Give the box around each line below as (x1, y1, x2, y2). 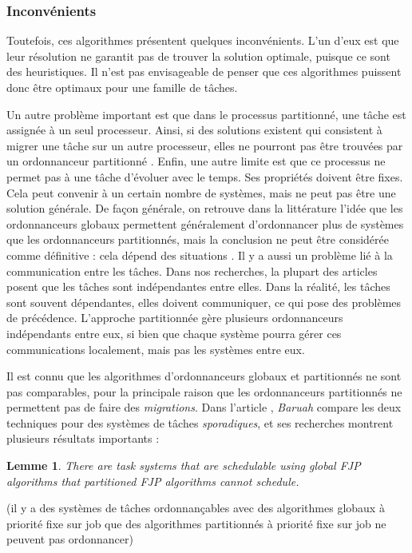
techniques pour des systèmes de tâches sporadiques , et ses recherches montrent (6, 414, 394, 431)
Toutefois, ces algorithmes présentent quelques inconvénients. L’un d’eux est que (6, 32, 399, 49)
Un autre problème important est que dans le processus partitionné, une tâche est (6, 105, 406, 122)
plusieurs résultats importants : (6, 430, 160, 447)
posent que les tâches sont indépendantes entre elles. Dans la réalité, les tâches (6, 278, 390, 295)
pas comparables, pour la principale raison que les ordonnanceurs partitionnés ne (6, 383, 402, 400)
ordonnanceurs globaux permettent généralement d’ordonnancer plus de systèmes (6, 215, 404, 232)
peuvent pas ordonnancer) (6, 531, 133, 547)
